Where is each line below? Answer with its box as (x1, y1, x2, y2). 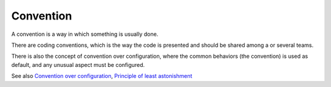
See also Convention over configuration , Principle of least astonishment (11, 72, 192, 80)
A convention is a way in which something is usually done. (11, 30, 159, 38)
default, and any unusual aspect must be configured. (11, 61, 145, 68)
